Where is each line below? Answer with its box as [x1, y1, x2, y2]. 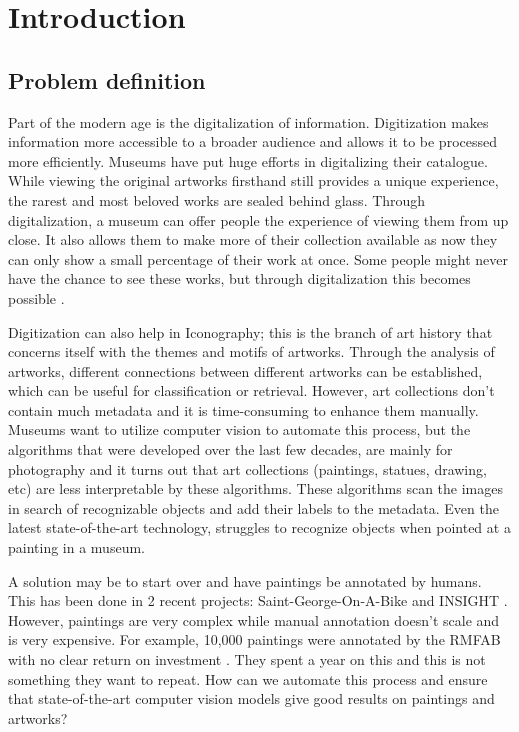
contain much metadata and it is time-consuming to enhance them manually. [8, 399, 479, 420]
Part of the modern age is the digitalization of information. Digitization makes [8, 111, 489, 132]
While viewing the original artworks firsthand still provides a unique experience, [8, 170, 499, 191]
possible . [8, 287, 65, 308]
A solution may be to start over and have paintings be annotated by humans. [8, 570, 482, 591]
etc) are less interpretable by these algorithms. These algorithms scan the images [8, 478, 504, 499]
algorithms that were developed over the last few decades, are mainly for [8, 439, 453, 460]
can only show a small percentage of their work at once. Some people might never [8, 248, 508, 269]
